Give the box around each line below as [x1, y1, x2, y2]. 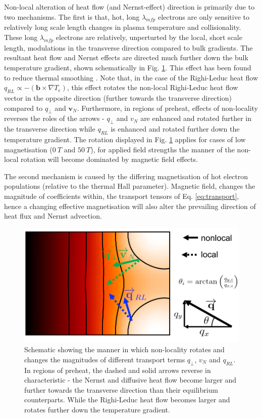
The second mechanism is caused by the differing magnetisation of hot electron [4, 171, 248, 181]
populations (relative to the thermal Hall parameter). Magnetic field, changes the [4, 181, 255, 191]
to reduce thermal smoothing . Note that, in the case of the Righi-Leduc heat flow [4, 72, 258, 82]
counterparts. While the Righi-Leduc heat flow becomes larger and [24, 394, 230, 405]
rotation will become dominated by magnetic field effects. [21, 154, 198, 164]
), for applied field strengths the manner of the [90, 144, 235, 154]
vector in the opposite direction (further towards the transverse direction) [4, 92, 232, 103]
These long [4, 31, 38, 42]
